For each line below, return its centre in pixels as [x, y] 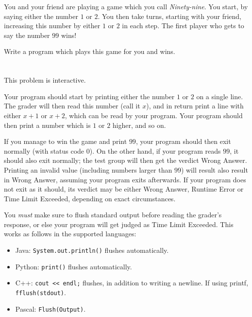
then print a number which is [47, 125]
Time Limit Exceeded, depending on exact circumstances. [90, 198]
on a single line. [220, 96]
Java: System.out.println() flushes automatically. [92, 250]
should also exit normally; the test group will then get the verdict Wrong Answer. [126, 160]
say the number [27, 35]
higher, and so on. [139, 125]
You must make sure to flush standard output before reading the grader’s [113, 215]
